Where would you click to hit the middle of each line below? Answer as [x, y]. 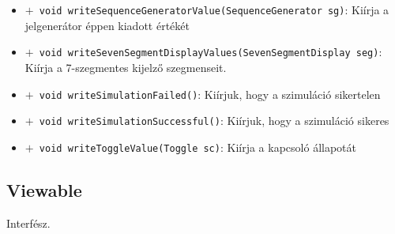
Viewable [44, 189]
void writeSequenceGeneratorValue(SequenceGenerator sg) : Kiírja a [214, 9]
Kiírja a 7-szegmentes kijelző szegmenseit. [126, 67]
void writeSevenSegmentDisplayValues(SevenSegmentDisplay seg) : [211, 52]
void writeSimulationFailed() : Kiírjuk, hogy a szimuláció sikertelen [210, 94]
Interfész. [28, 223]
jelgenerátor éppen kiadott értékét [107, 25]
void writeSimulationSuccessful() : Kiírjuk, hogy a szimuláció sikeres [214, 121]
